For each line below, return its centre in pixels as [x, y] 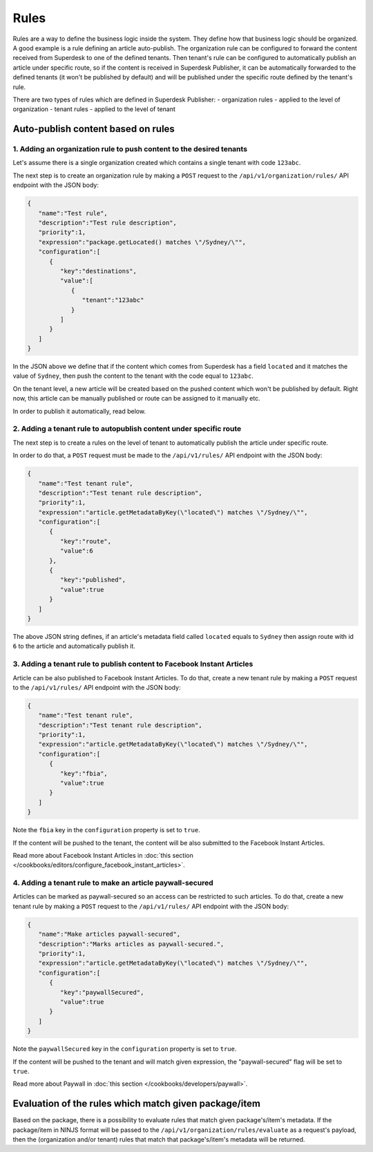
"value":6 [76, 551]
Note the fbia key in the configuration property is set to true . [106, 830]
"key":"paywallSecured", [102, 992]
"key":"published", [93, 580]
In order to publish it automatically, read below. [79, 411]
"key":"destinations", [98, 271]
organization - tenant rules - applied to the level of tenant [94, 109]
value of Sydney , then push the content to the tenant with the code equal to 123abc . [133, 376]
